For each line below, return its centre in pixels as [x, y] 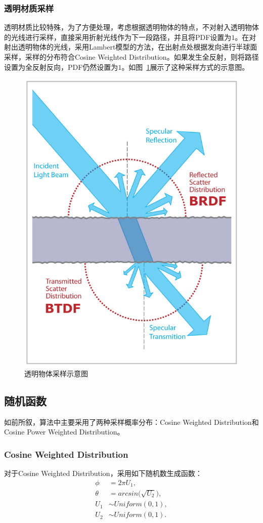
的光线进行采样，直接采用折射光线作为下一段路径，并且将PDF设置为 [118, 37]
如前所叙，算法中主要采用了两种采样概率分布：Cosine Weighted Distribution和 [131, 422]
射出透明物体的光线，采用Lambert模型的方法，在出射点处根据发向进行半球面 [131, 47]
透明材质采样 [29, 8]
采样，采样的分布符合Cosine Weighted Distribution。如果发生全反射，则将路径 [131, 57]
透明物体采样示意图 [56, 373]
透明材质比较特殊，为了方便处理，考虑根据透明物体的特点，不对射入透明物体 [131, 27]
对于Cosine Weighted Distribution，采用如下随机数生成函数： [103, 473]
